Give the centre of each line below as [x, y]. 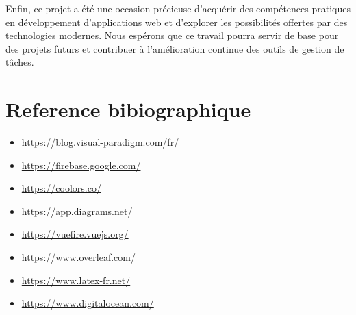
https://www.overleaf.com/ [78, 257]
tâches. [20, 62]
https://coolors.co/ [61, 188]
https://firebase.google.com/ [81, 165]
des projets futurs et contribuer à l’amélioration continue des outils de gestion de [175, 48]
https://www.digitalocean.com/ [88, 303]
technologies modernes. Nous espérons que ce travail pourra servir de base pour [172, 35]
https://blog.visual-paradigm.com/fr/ [100, 142]
